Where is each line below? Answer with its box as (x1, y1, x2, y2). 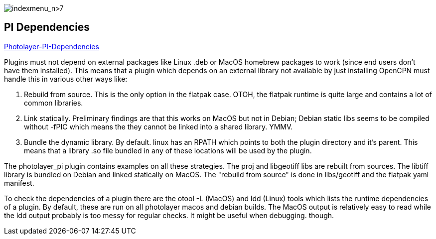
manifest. (4, 178, 34, 187)
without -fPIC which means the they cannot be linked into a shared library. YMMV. (24, 122, 293, 131)
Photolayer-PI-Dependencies (4, 42, 99, 51)
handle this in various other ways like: (4, 74, 128, 83)
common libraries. (24, 98, 83, 107)
